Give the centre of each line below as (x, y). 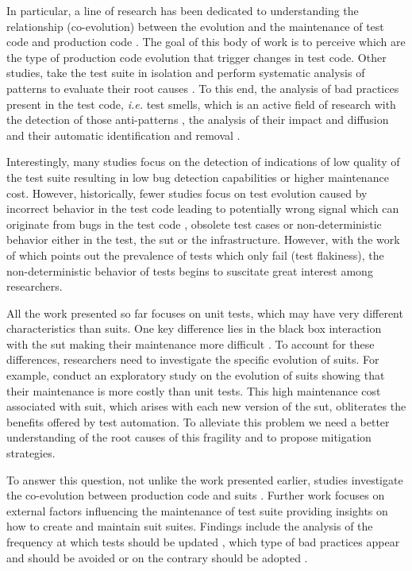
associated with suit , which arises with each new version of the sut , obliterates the (206, 406)
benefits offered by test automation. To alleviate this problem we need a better (198, 421)
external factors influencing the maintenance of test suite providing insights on (197, 510)
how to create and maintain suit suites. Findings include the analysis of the (190, 526)
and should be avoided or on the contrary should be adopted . (157, 557)
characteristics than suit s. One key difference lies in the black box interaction (194, 328)
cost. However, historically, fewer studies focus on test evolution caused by (187, 193)
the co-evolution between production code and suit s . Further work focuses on (196, 495)
